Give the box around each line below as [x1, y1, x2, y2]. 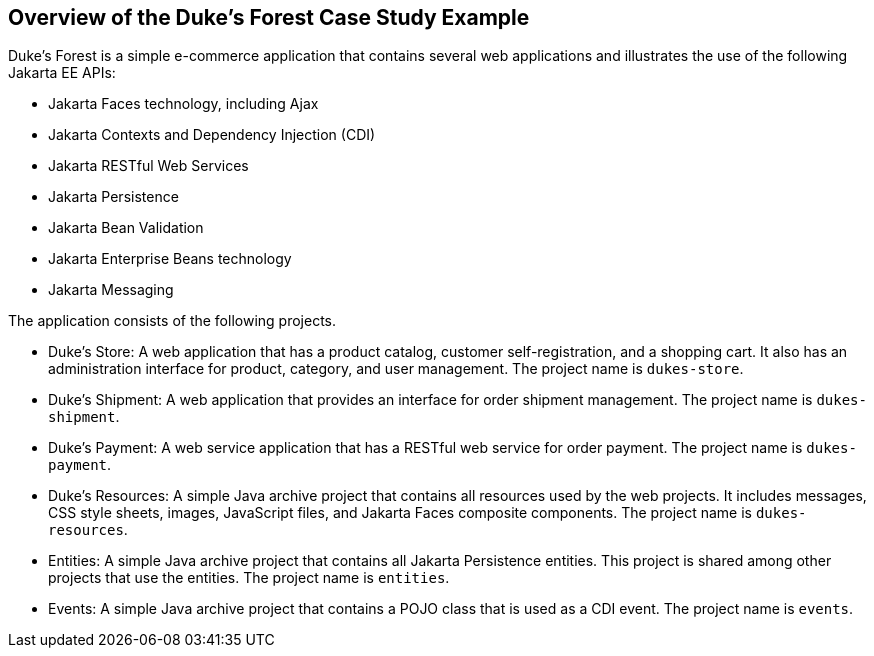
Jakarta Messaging [48, 281, 174, 299]
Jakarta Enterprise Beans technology [48, 250, 292, 268]
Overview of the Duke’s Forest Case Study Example [8, 5, 530, 30]
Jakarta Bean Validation [48, 219, 204, 237]
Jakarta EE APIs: [8, 64, 116, 82]
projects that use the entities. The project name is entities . [48, 569, 450, 587]
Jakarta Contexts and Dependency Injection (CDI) [48, 126, 376, 144]
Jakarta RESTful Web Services [48, 157, 249, 175]
